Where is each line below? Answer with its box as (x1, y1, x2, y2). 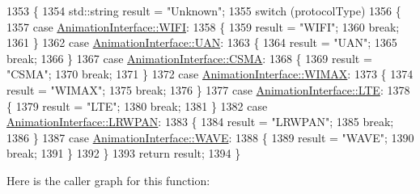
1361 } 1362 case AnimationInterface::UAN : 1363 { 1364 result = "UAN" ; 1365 (6, 34, 397, 51)
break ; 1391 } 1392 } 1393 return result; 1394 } (6, 145, 241, 162)
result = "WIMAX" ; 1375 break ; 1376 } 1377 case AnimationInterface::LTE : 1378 (6, 81, 410, 98)
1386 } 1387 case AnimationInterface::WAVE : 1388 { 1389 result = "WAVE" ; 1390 (6, 129, 414, 145)
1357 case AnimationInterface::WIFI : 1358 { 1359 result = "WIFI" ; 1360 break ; (6, 18, 400, 35)
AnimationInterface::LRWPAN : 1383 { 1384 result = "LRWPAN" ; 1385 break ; (6, 113, 394, 130)
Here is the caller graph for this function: (6, 171, 210, 188)
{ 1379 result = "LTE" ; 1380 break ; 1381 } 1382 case (6, 97, 268, 114)
